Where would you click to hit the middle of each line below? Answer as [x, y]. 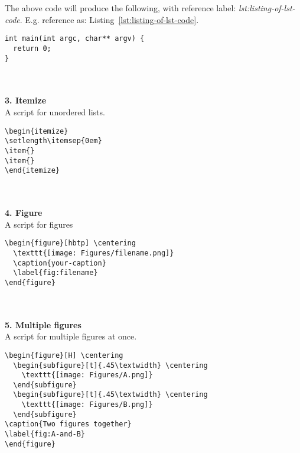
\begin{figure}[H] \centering [64, 355]
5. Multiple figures [43, 324]
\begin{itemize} [37, 131]
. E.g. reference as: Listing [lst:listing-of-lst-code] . [109, 19]
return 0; [32, 48]
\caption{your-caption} [60, 263]
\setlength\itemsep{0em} [53, 141]
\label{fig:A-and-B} [45, 434]
